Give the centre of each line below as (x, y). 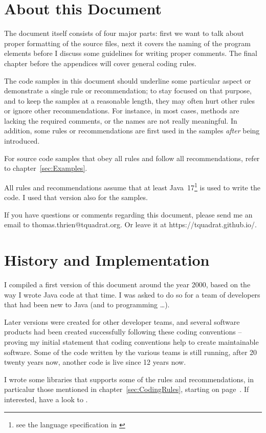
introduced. (22, 141)
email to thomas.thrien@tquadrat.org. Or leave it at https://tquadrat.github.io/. (130, 224)
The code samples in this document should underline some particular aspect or (128, 80)
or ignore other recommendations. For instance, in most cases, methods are (122, 111)
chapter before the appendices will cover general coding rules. (101, 63)
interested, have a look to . (46, 399)
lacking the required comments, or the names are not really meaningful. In (121, 120)
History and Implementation (107, 260)
